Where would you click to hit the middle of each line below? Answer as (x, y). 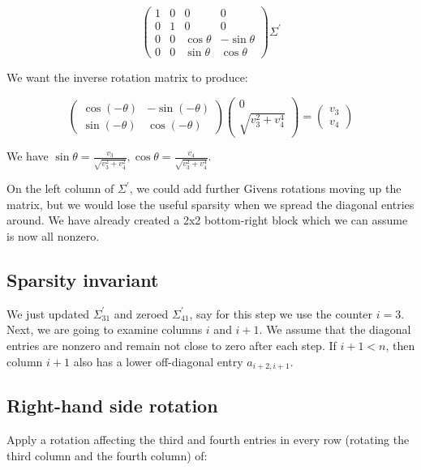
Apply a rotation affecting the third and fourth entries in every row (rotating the (208, 440)
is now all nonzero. (53, 235)
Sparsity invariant (83, 279)
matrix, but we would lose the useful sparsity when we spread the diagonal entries (210, 204)
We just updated (48, 313)
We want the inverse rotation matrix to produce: (127, 77)
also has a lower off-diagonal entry (158, 361)
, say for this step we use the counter (281, 313)
